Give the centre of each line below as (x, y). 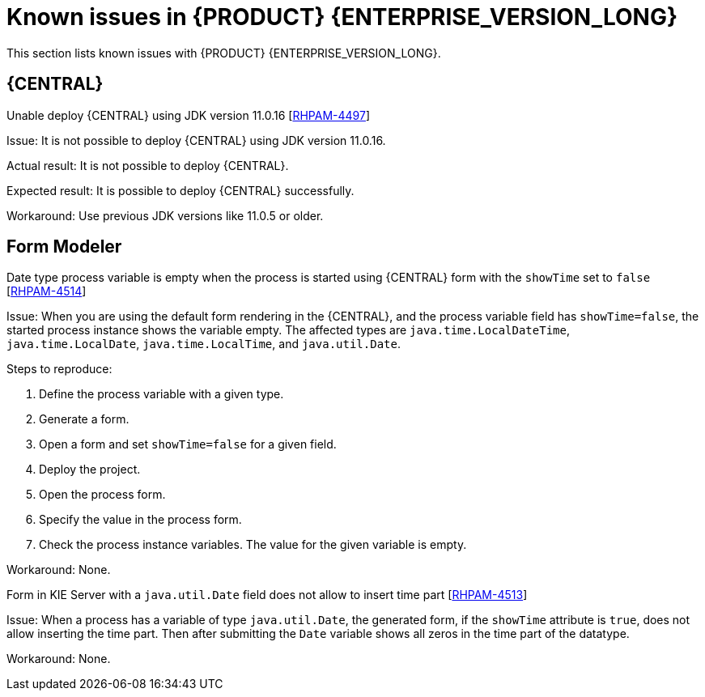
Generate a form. (84, 419)
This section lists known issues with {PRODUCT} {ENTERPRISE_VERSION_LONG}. (224, 53)
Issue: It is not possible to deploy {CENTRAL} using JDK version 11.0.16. (196, 140)
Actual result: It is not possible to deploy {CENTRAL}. (148, 165)
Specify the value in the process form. (140, 520)
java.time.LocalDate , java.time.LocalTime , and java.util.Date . (204, 344)
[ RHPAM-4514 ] (47, 291)
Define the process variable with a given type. (161, 394)
